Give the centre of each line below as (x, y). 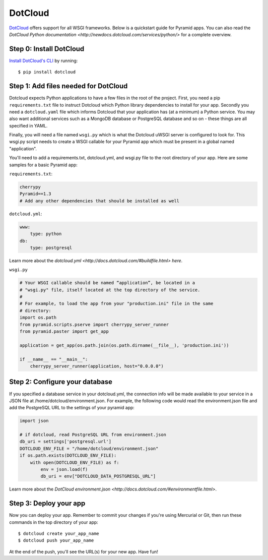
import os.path (38, 318)
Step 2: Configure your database (61, 382)
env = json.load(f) (64, 469)
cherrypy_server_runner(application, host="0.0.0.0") (97, 366)
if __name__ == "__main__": (54, 359)
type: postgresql (51, 248)
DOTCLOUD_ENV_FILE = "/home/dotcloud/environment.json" (89, 448)
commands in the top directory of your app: (54, 522)
